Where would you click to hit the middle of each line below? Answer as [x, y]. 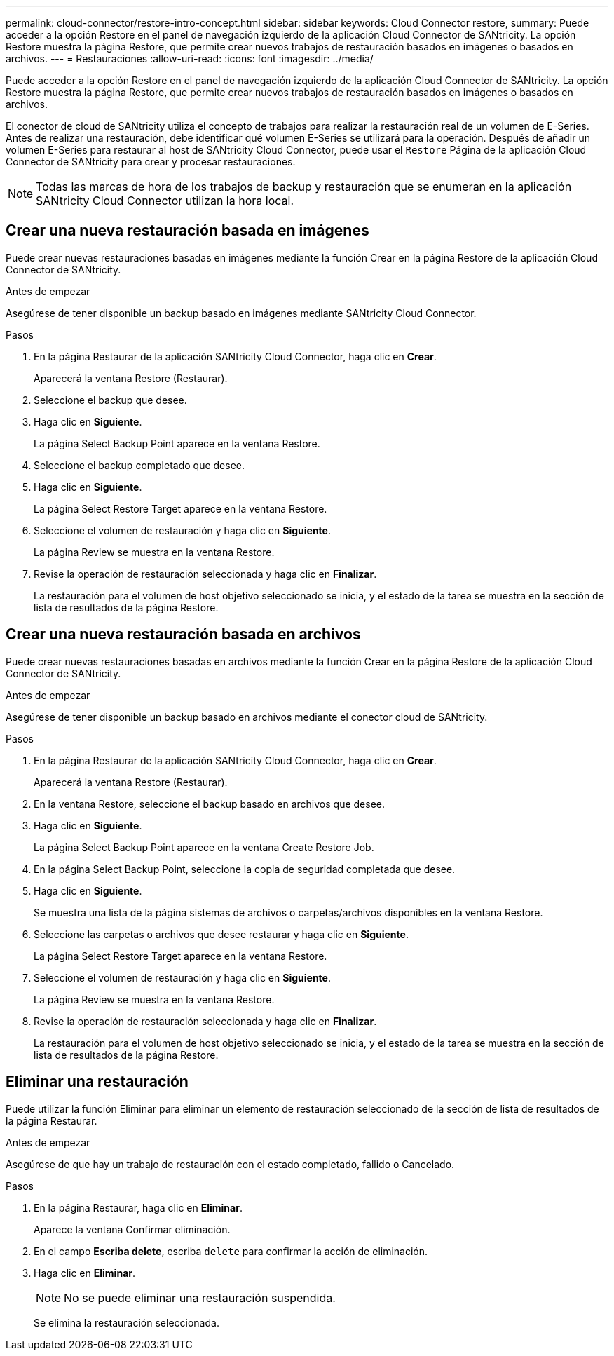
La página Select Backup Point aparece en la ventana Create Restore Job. [204, 847]
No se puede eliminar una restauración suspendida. [200, 1297]
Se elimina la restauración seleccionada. [127, 1322]
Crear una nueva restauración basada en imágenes [187, 231]
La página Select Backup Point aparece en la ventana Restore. [177, 443]
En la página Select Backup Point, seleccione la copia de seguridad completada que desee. [245, 869]
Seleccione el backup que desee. [110, 400]
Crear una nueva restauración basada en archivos [183, 635]
